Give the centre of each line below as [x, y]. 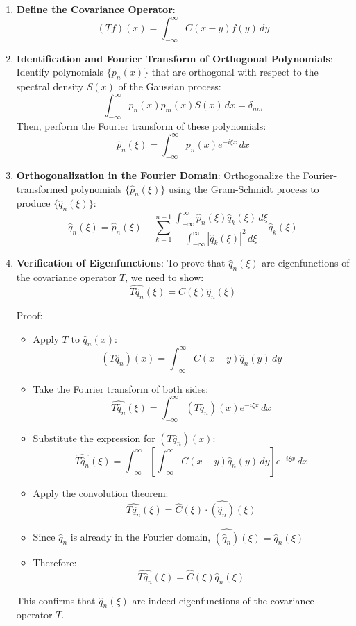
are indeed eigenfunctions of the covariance [223, 600]
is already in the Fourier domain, [141, 537]
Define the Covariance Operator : [96, 9]
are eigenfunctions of [306, 263]
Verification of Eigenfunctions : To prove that [121, 263]
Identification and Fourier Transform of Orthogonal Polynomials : [175, 58]
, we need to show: [164, 277]
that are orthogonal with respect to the [235, 72]
